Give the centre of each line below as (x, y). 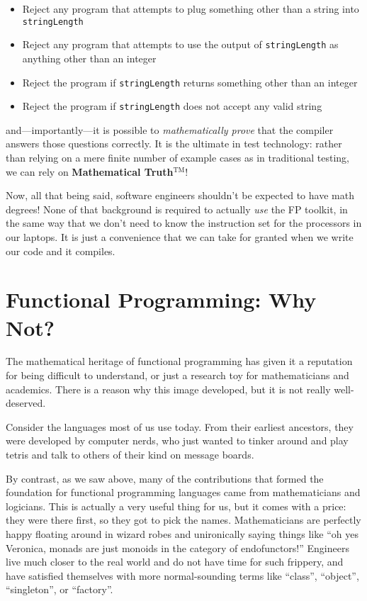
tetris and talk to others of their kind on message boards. (130, 455)
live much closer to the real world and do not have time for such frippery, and (175, 562)
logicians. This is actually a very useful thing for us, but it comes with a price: (176, 506)
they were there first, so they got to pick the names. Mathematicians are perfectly (183, 520)
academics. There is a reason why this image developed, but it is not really (168, 389)
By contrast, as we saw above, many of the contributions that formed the (165, 478)
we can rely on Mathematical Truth (90, 171)
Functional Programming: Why (161, 299)
